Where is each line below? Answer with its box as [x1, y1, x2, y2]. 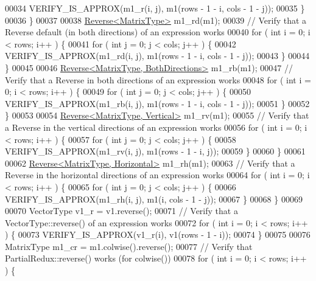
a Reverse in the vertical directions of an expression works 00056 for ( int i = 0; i [5, 120, 307, 133]
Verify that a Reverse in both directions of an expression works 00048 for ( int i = [5, 73, 311, 86]
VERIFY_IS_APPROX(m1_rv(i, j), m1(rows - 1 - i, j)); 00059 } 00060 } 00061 [5, 145, 306, 158]
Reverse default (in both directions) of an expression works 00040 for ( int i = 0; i [5, 26, 311, 38]
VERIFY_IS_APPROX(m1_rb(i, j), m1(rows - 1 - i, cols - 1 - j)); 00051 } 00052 [5, 97, 310, 109]
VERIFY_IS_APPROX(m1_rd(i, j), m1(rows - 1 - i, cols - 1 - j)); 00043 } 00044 [5, 49, 310, 62]
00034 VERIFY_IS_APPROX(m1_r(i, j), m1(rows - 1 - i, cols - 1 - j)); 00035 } [5, 2, 305, 14]
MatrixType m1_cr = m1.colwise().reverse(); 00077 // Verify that [5, 240, 253, 252]
